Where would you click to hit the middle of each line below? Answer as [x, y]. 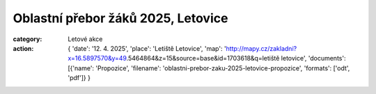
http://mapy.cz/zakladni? [261, 48]
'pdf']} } [79, 78]
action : [23, 48]
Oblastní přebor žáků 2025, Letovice [120, 18]
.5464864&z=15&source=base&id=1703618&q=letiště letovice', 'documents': [236, 58]
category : [28, 39]
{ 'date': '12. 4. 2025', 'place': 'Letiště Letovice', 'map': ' [147, 48]
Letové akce [85, 39]
